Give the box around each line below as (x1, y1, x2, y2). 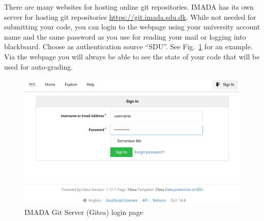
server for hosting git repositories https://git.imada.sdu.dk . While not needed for (4, 11, 256, 22)
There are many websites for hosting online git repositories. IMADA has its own (4, 2, 254, 12)
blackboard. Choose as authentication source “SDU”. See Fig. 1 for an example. (4, 41, 253, 52)
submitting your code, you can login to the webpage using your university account (4, 21, 260, 32)
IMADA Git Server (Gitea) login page (24, 207, 143, 217)
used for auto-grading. (4, 61, 73, 72)
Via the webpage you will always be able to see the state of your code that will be (4, 51, 260, 61)
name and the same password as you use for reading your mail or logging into (4, 31, 246, 42)
